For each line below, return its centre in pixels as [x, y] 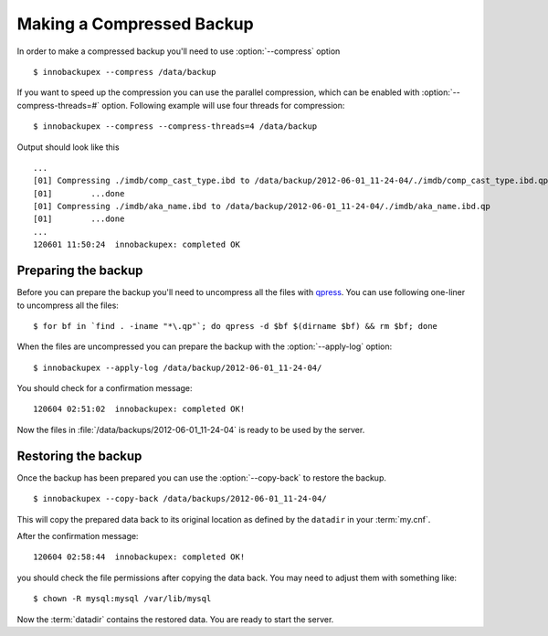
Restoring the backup [79, 456]
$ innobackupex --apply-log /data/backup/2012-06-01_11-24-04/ [178, 367]
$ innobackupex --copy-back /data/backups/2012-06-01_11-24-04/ [180, 499]
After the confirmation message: [78, 535]
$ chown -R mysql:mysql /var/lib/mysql [122, 599]
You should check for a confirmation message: [105, 388]
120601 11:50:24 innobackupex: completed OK [137, 245]
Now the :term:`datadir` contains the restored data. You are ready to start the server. [175, 619]
